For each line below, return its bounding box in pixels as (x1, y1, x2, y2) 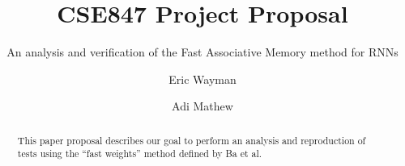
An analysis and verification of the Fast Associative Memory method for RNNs (6, 44, 399, 60)
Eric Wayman (168, 70, 237, 87)
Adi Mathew (172, 98, 233, 114)
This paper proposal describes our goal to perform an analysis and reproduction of (17, 133, 366, 147)
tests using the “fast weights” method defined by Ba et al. (17, 147, 262, 160)
